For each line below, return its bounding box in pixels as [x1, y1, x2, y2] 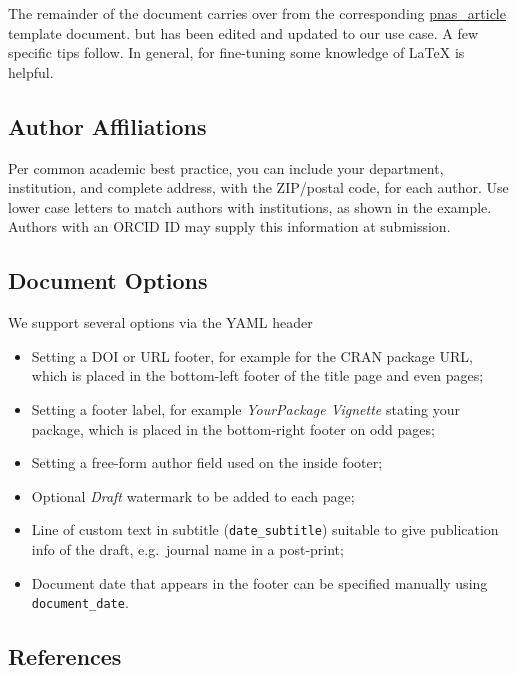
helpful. [8, 61, 54, 82]
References [8, 641, 122, 672]
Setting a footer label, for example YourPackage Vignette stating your [31, 398, 460, 419]
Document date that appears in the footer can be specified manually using [31, 572, 488, 593]
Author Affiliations [8, 110, 207, 141]
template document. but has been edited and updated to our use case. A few [8, 22, 479, 43]
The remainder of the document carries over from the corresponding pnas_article [8, 3, 506, 23]
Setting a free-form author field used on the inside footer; [31, 452, 383, 473]
